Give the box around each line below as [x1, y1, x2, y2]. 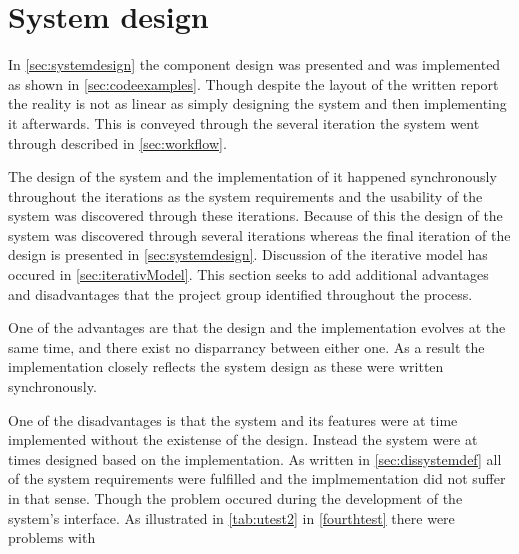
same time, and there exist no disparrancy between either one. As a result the [8, 336, 485, 357]
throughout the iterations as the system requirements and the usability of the [8, 185, 483, 206]
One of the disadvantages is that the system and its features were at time [8, 409, 458, 430]
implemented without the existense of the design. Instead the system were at [8, 429, 478, 450]
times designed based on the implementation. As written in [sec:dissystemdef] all [8, 448, 502, 469]
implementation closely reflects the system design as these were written [8, 356, 444, 377]
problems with [8, 527, 96, 548]
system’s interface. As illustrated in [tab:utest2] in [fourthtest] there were [8, 507, 455, 528]
